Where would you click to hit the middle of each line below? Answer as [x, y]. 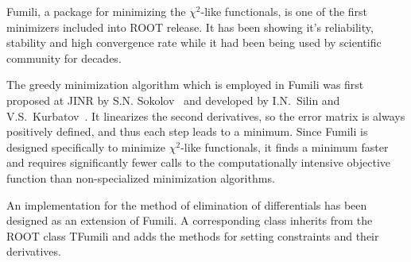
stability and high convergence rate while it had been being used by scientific [194, 42]
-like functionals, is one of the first [284, 11]
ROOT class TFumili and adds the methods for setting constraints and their [193, 235]
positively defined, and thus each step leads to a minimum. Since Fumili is [187, 131]
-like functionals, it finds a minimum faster [285, 146]
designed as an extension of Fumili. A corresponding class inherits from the [190, 220]
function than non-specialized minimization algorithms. [141, 177]
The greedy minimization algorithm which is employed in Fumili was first [185, 85]
